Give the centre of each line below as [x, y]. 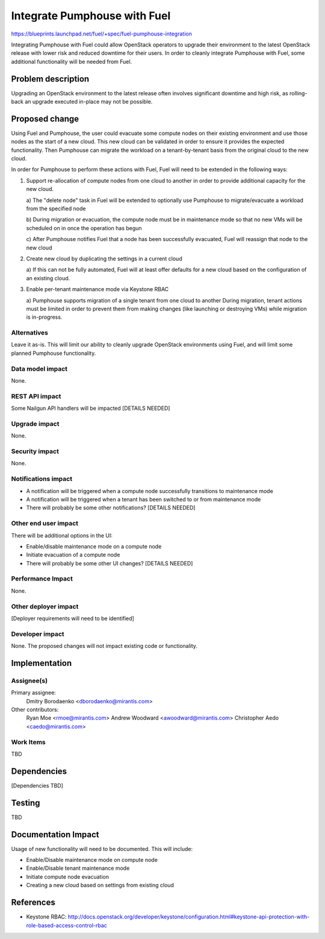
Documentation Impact [55, 834]
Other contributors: [35, 710]
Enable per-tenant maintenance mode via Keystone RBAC [97, 289]
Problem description [50, 79]
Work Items [28, 742]
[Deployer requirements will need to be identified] [73, 618]
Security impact [35, 451]
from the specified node [56, 209]
